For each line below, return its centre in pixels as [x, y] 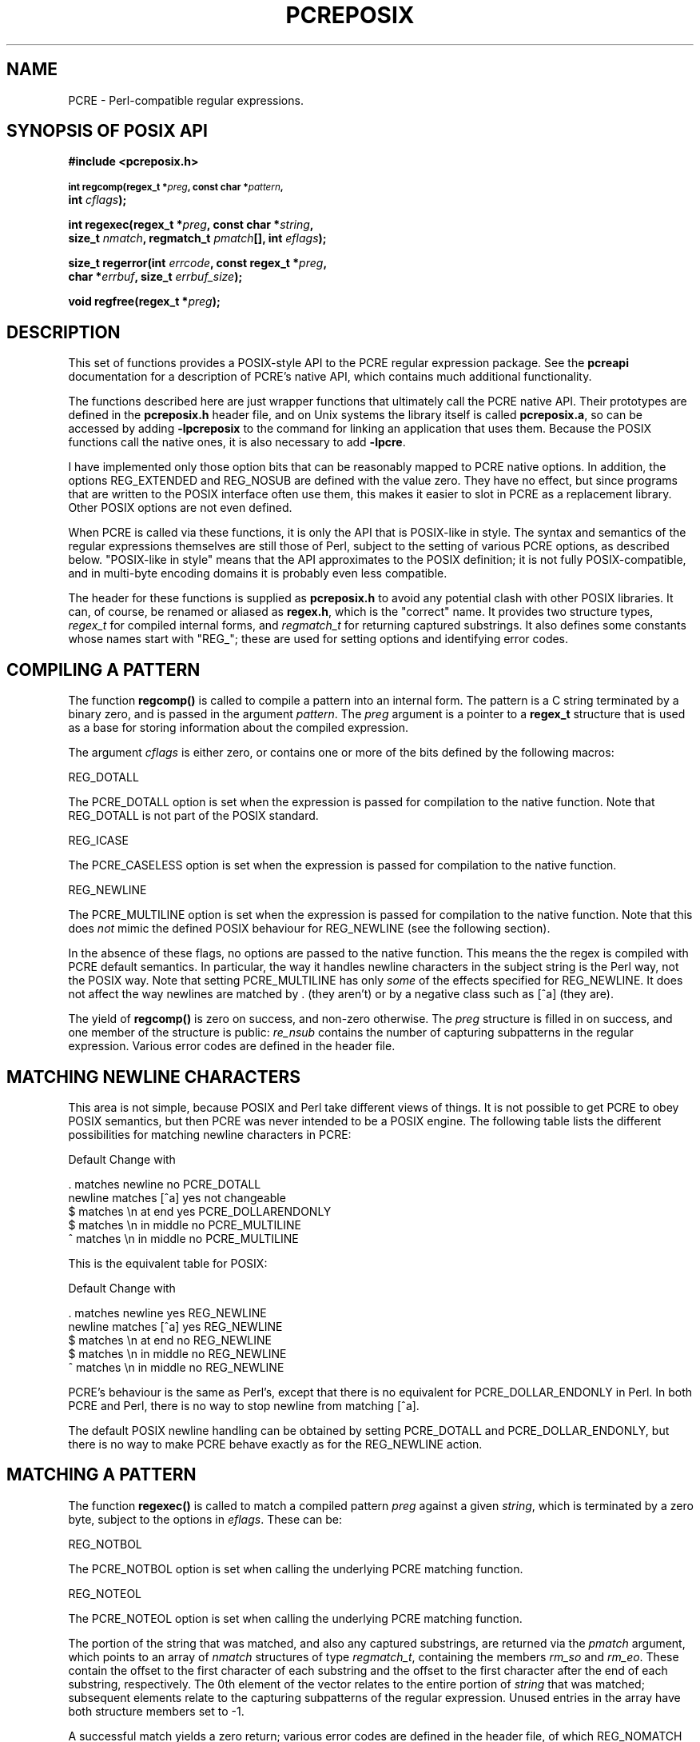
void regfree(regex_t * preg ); [144, 302]
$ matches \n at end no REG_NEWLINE [170, 1340]
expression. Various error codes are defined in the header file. [232, 1046]
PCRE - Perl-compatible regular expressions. [186, 100]
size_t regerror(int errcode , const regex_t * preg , [198, 263]
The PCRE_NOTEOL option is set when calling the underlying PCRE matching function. [295, 1618]
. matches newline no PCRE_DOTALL [165, 1184]
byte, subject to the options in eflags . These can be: [205, 1519]
